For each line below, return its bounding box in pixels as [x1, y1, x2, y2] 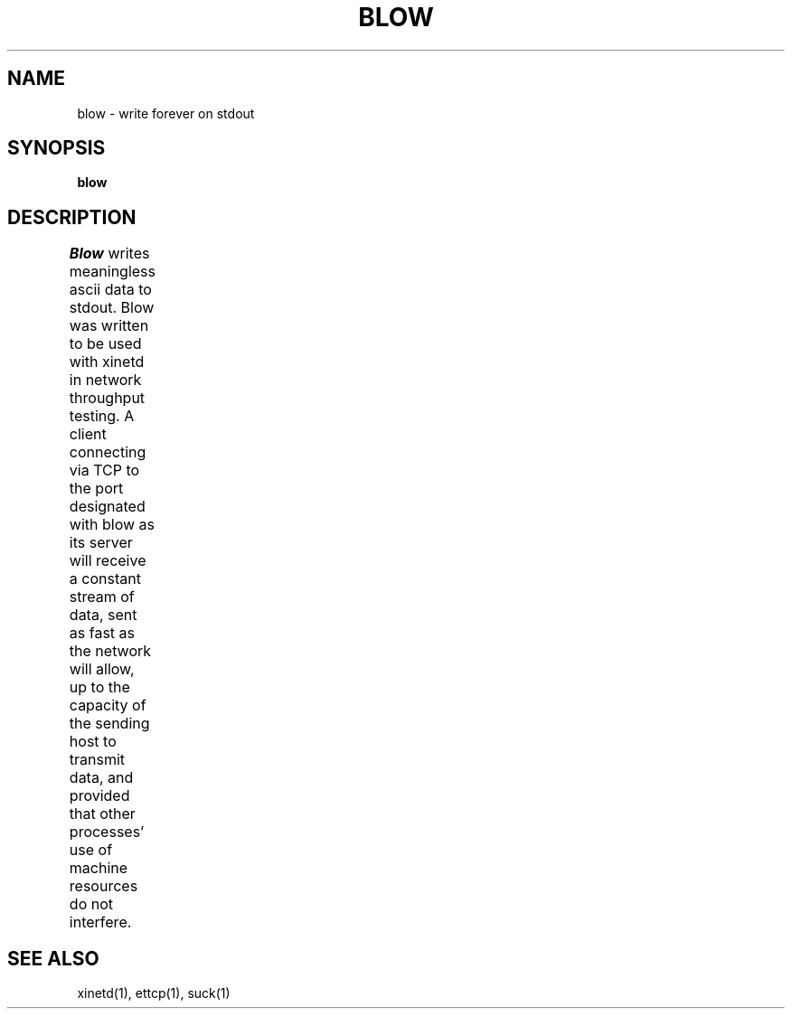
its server [69, 533, 133, 552]
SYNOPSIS [7, 136, 106, 160]
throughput [69, 389, 146, 408]
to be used [69, 334, 142, 353]
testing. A [69, 407, 135, 426]
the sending [69, 714, 150, 733]
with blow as [69, 515, 155, 534]
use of [69, 841, 113, 860]
